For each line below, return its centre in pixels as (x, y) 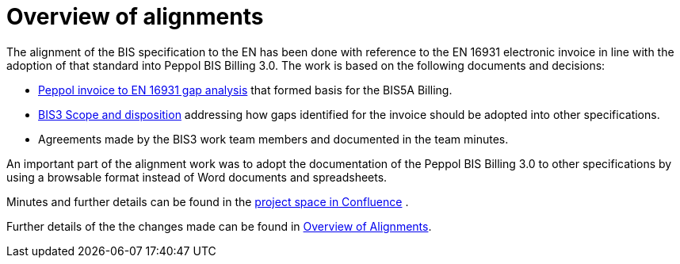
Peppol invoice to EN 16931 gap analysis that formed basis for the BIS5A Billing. (245, 90)
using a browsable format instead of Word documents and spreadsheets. (197, 177)
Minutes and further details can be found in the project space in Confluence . (208, 201)
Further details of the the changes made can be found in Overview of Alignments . (219, 226)
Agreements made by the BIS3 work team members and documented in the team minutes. (273, 139)
